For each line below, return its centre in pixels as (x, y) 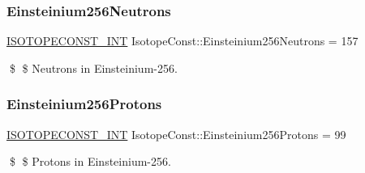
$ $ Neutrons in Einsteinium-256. (93, 68)
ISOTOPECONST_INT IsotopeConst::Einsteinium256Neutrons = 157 (182, 41)
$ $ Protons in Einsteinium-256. (90, 161)
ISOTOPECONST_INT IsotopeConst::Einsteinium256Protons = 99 (176, 134)
